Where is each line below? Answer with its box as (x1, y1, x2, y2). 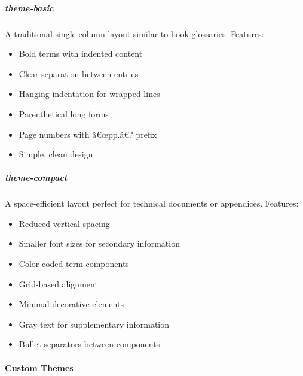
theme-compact (5, 171, 68, 184)
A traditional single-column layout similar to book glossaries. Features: (5, 27, 264, 40)
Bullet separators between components (19, 338, 160, 350)
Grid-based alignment (19, 277, 98, 290)
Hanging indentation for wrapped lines (19, 87, 160, 100)
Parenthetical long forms (19, 107, 109, 120)
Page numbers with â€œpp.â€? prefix (19, 128, 157, 140)
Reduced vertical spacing (19, 217, 110, 229)
